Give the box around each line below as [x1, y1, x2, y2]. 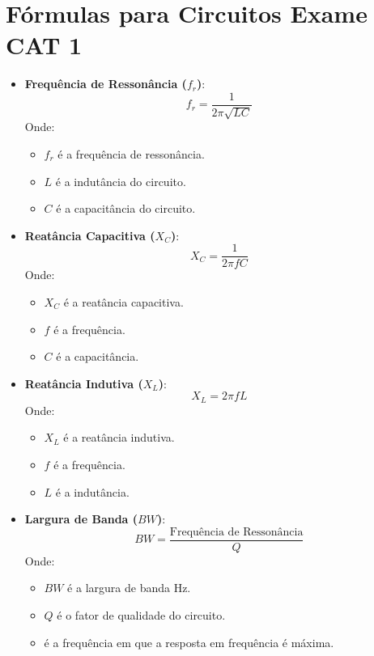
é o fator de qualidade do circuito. [57, 607, 226, 624]
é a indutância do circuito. [55, 172, 186, 189]
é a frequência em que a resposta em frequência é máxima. [44, 633, 334, 650]
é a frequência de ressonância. [57, 145, 205, 162]
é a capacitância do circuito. [56, 200, 196, 217]
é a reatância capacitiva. [63, 293, 184, 310]
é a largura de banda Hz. [67, 579, 191, 596]
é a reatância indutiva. [63, 429, 175, 446]
